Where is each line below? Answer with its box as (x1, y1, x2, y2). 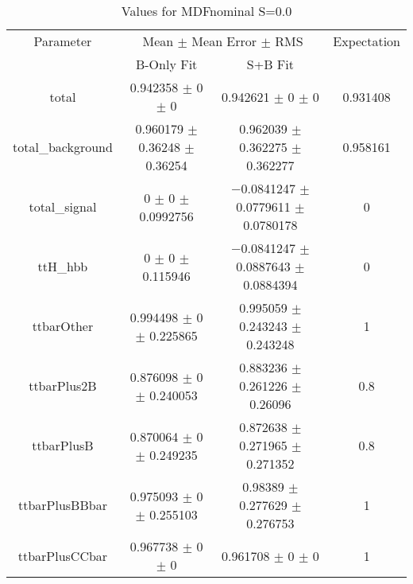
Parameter (33, 32, 92, 50)
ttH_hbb (37, 257, 88, 275)
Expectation (333, 32, 400, 50)
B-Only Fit (135, 55, 198, 73)
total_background (13, 138, 113, 156)
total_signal (29, 197, 97, 216)
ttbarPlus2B (29, 376, 97, 395)
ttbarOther (32, 317, 94, 335)
